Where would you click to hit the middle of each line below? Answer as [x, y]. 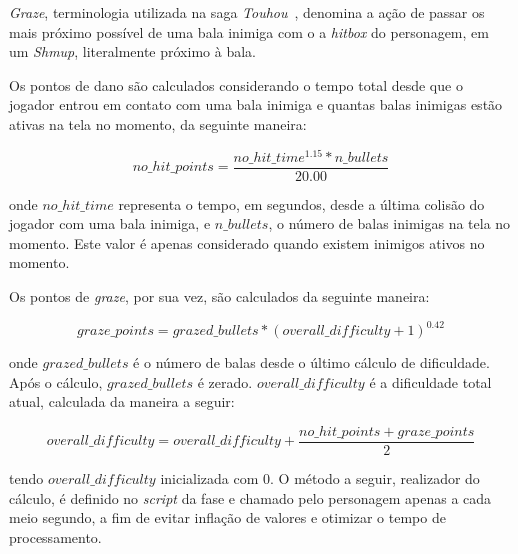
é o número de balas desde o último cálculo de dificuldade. [311, 362]
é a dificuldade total [430, 381]
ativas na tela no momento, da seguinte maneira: [158, 123]
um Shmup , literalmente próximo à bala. [132, 51]
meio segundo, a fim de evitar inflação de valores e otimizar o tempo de [227, 517]
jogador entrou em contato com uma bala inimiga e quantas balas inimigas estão [256, 104]
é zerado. [225, 381]
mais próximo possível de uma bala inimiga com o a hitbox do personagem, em [249, 31]
